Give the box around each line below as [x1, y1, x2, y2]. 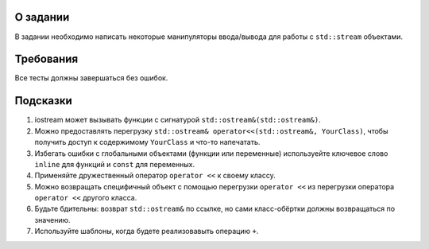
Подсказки [14, 94, 73, 107]
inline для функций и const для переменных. [34, 159, 195, 169]
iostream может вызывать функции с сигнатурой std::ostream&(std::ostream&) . [34, 115, 321, 125]
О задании [14, 10, 70, 24]
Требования [14, 53, 79, 66]
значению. [34, 215, 71, 224]
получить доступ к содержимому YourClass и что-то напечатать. [34, 138, 261, 147]
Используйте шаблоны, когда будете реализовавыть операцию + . [34, 227, 259, 236]
